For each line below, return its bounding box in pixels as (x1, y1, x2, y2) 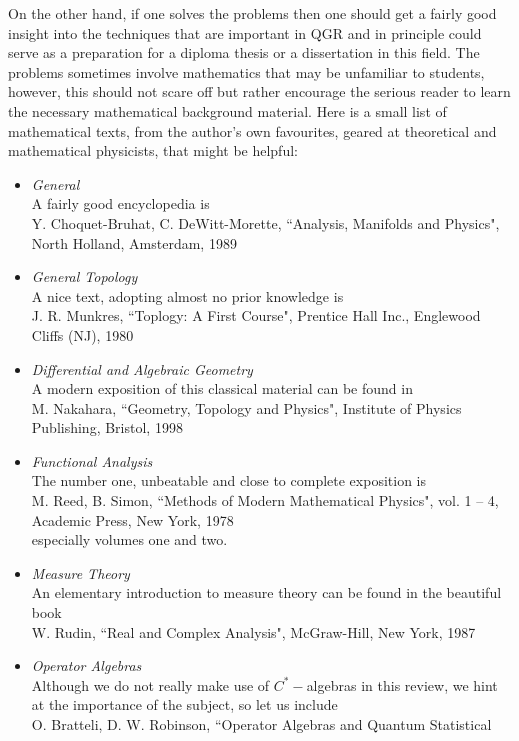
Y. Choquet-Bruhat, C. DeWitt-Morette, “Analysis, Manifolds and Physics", (31, 212, 500, 233)
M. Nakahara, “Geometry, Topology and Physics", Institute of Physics (31, 397, 462, 418)
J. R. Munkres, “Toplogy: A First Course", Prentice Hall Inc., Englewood (31, 305, 481, 326)
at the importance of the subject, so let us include (31, 694, 338, 715)
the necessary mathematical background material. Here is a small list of (8, 100, 447, 121)
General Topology (31, 266, 138, 287)
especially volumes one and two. (31, 529, 228, 550)
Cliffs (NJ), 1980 (31, 324, 134, 345)
